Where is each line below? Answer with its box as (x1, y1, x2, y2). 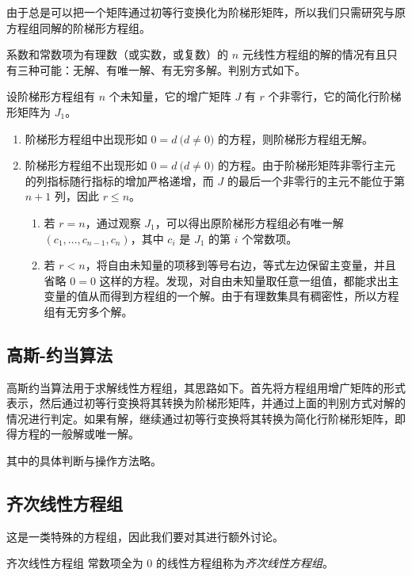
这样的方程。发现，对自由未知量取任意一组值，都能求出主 (99, 272, 399, 288)
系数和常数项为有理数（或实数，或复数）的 (6, 46, 228, 63)
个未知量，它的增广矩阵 (109, 88, 231, 105)
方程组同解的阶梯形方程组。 (6, 19, 151, 36)
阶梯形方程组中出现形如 (25, 130, 147, 147)
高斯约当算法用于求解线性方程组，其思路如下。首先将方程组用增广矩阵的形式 (6, 379, 406, 395)
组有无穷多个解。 (44, 303, 133, 319)
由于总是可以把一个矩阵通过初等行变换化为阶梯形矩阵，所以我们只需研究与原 (6, 4, 406, 20)
